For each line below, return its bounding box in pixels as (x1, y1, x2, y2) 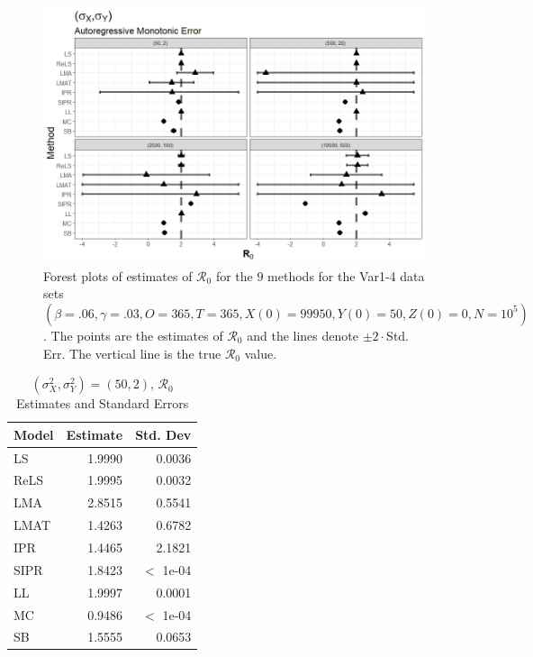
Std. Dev (135, 424, 192, 443)
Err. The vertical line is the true (43, 343, 221, 362)
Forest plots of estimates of (43, 266, 193, 285)
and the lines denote (247, 325, 358, 344)
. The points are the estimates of (43, 325, 223, 344)
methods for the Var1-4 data (267, 266, 425, 285)
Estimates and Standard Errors (15, 394, 189, 413)
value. (244, 343, 277, 362)
